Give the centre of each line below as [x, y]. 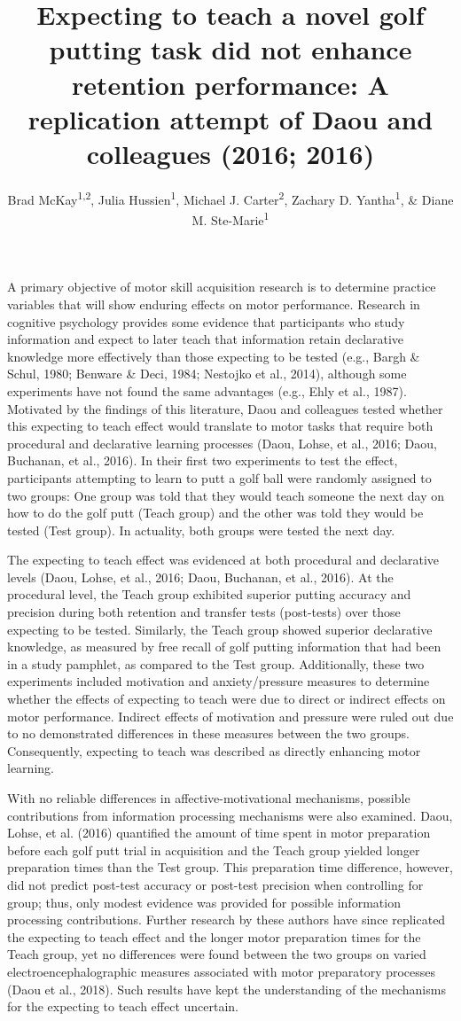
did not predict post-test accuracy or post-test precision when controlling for [215, 884]
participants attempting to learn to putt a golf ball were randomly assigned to [219, 477]
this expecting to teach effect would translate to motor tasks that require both [220, 426]
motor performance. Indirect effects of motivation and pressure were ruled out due [230, 716]
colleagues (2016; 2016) [230, 153]
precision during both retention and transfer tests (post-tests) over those [204, 612]
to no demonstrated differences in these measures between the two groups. [208, 733]
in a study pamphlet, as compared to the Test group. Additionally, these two [216, 663]
